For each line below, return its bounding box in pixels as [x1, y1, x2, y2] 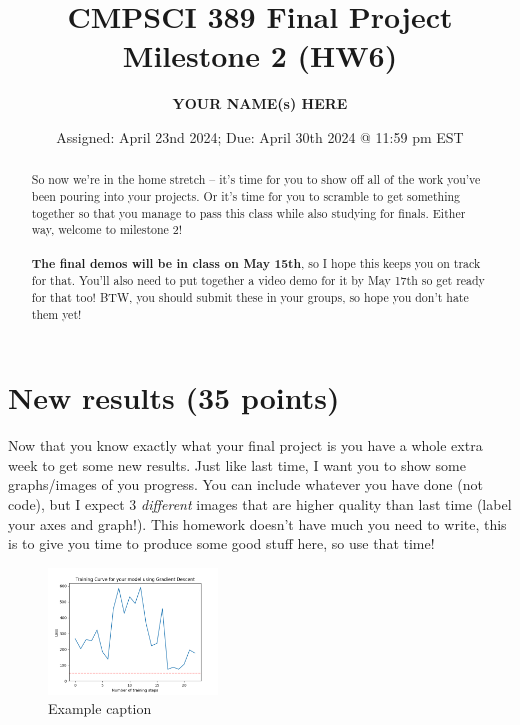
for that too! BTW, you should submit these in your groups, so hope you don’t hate [31, 288, 469, 305]
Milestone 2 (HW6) [122, 35, 398, 76]
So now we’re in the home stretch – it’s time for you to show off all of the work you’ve [31, 171, 481, 188]
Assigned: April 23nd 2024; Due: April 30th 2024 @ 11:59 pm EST [56, 126, 464, 147]
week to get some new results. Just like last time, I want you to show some [8, 454, 466, 475]
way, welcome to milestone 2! [31, 221, 183, 238]
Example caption [48, 698, 152, 719]
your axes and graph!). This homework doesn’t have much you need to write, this [8, 513, 507, 534]
